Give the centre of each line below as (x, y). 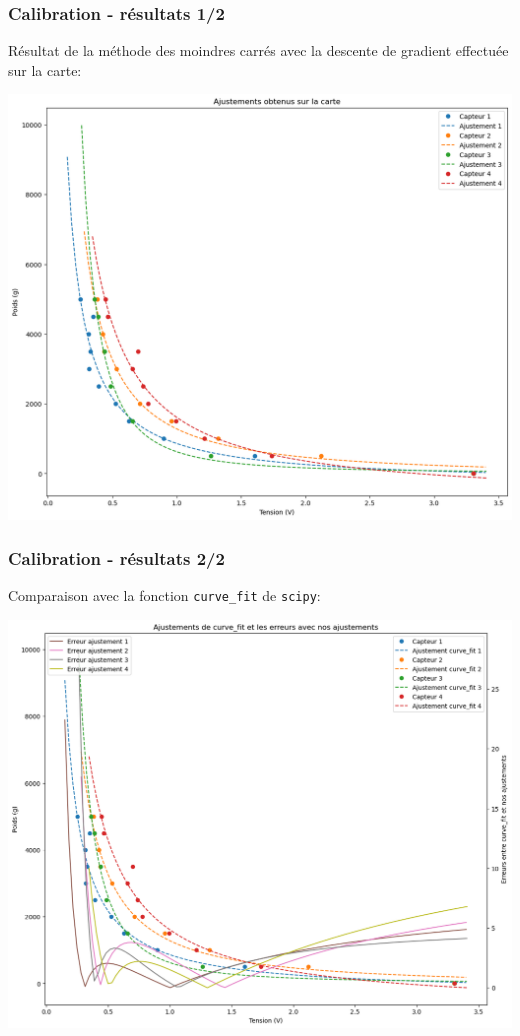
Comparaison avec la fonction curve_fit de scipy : (164, 595)
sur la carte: (45, 69)
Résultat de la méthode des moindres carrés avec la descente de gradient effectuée (258, 50)
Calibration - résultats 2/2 (116, 558)
